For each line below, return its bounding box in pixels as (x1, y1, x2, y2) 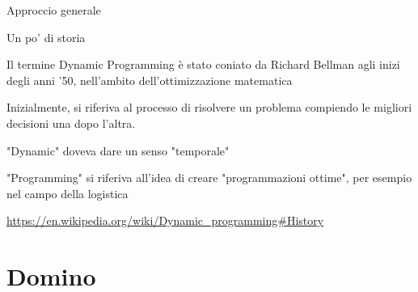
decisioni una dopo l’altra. (6, 114, 136, 131)
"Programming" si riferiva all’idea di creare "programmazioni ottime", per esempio (6, 169, 412, 186)
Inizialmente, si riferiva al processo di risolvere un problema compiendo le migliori (6, 99, 412, 116)
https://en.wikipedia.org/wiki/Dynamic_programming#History (6, 212, 324, 229)
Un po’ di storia (6, 28, 86, 45)
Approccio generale (6, 2, 101, 18)
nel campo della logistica (6, 184, 129, 201)
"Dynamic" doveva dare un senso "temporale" (6, 142, 230, 159)
